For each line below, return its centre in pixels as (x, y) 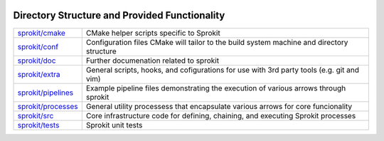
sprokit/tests (38, 125)
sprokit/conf (38, 46)
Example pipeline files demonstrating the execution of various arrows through (216, 88)
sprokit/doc (37, 61)
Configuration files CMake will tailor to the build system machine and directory (217, 42)
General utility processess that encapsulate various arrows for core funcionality (219, 106)
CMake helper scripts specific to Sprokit (153, 33)
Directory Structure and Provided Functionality (119, 15)
